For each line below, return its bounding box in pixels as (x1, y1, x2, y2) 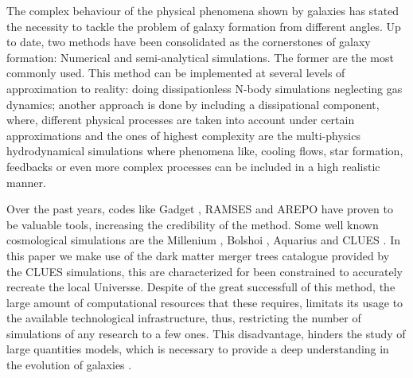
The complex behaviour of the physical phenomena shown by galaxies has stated (6, 2, 399, 18)
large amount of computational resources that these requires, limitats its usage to (6, 294, 403, 310)
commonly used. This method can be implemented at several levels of (6, 64, 345, 81)
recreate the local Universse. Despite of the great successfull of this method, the (6, 279, 395, 295)
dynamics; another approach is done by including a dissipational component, (6, 95, 380, 112)
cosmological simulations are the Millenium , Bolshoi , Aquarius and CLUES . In (6, 232, 400, 248)
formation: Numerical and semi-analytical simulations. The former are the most (6, 49, 394, 65)
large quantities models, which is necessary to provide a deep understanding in (6, 341, 389, 357)
